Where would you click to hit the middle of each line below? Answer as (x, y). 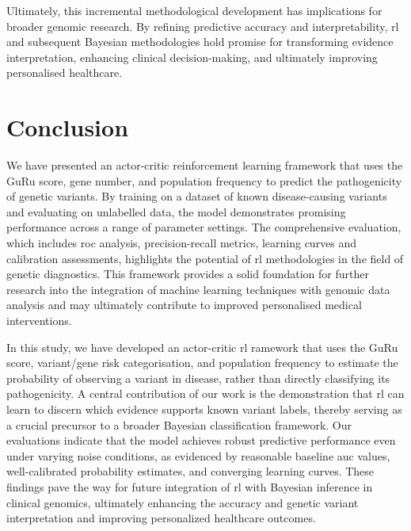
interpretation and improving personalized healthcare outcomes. (161, 518)
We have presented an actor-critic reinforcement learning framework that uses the (205, 165)
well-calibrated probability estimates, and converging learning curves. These (190, 471)
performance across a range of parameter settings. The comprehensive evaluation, (204, 227)
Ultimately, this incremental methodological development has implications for (194, 10)
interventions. (39, 321)
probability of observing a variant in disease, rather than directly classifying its (198, 378)
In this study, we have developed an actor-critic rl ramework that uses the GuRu (202, 347)
